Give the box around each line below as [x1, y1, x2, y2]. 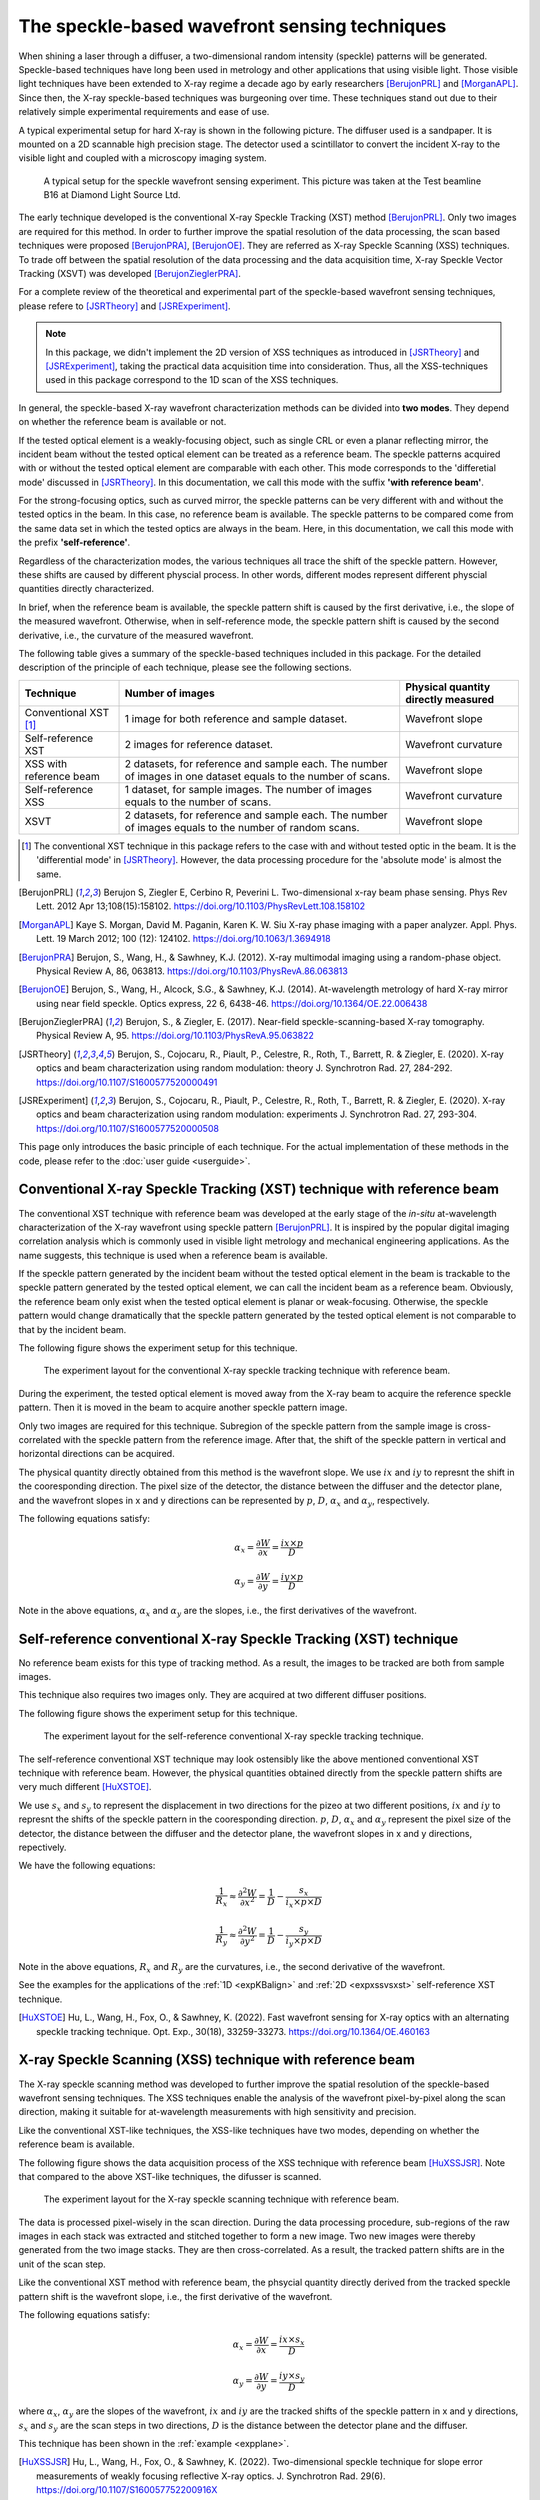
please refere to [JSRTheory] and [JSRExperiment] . [18, 300, 231, 312]
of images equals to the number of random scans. [124, 820, 360, 834]
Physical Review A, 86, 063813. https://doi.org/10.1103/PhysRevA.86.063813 [36, 965, 349, 977]
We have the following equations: [18, 1860, 156, 1872]
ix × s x [278, 2334, 305, 2347]
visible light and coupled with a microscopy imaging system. [18, 152, 267, 164]
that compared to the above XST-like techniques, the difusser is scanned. [18, 2170, 322, 2182]
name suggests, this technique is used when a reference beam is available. [18, 1249, 329, 1261]
